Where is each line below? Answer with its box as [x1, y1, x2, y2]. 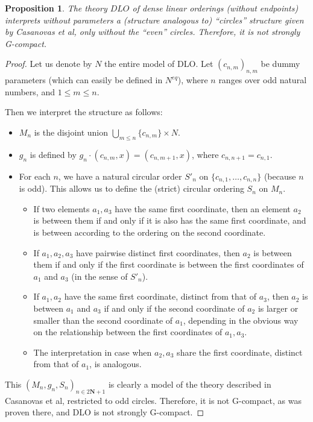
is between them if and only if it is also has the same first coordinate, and [33, 214, 306, 227]
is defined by [30, 148, 77, 160]
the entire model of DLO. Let [104, 57, 213, 70]
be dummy [261, 57, 300, 70]
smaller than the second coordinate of [33, 313, 173, 326]
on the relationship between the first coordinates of [33, 326, 223, 338]
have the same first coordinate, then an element [115, 202, 291, 215]
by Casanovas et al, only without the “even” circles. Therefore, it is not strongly [5, 25, 300, 38]
